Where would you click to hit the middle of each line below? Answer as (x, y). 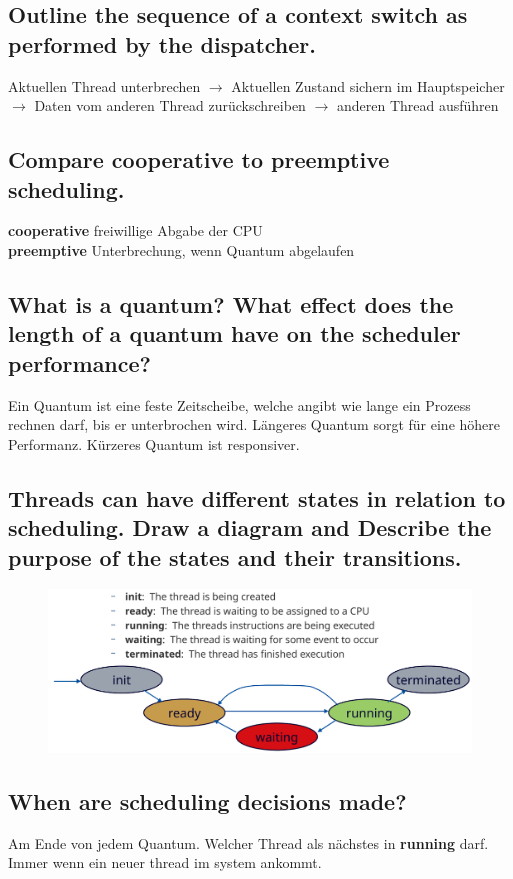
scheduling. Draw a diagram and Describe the (250, 527)
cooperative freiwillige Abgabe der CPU (135, 230)
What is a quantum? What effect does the (231, 303)
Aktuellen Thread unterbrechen (104, 85)
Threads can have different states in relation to (257, 497)
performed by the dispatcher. (162, 43)
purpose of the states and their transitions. (235, 556)
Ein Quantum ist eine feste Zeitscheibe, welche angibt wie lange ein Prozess (239, 404)
